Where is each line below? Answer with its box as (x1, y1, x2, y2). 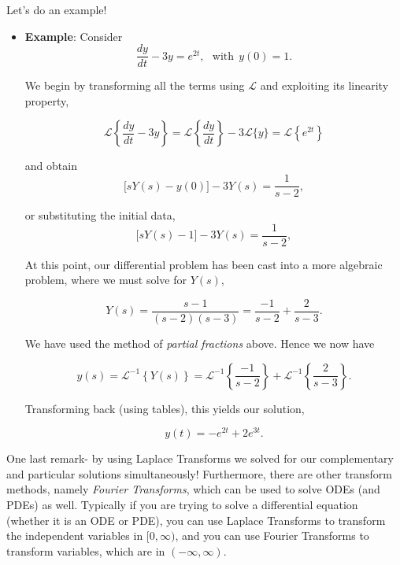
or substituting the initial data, (24, 207, 176, 223)
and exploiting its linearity (260, 77, 389, 94)
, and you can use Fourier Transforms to (175, 527, 369, 544)
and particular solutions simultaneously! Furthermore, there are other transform (6, 465, 392, 482)
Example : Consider (24, 28, 123, 44)
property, (24, 92, 69, 109)
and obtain (24, 157, 77, 174)
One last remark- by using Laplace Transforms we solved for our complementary (6, 450, 394, 467)
